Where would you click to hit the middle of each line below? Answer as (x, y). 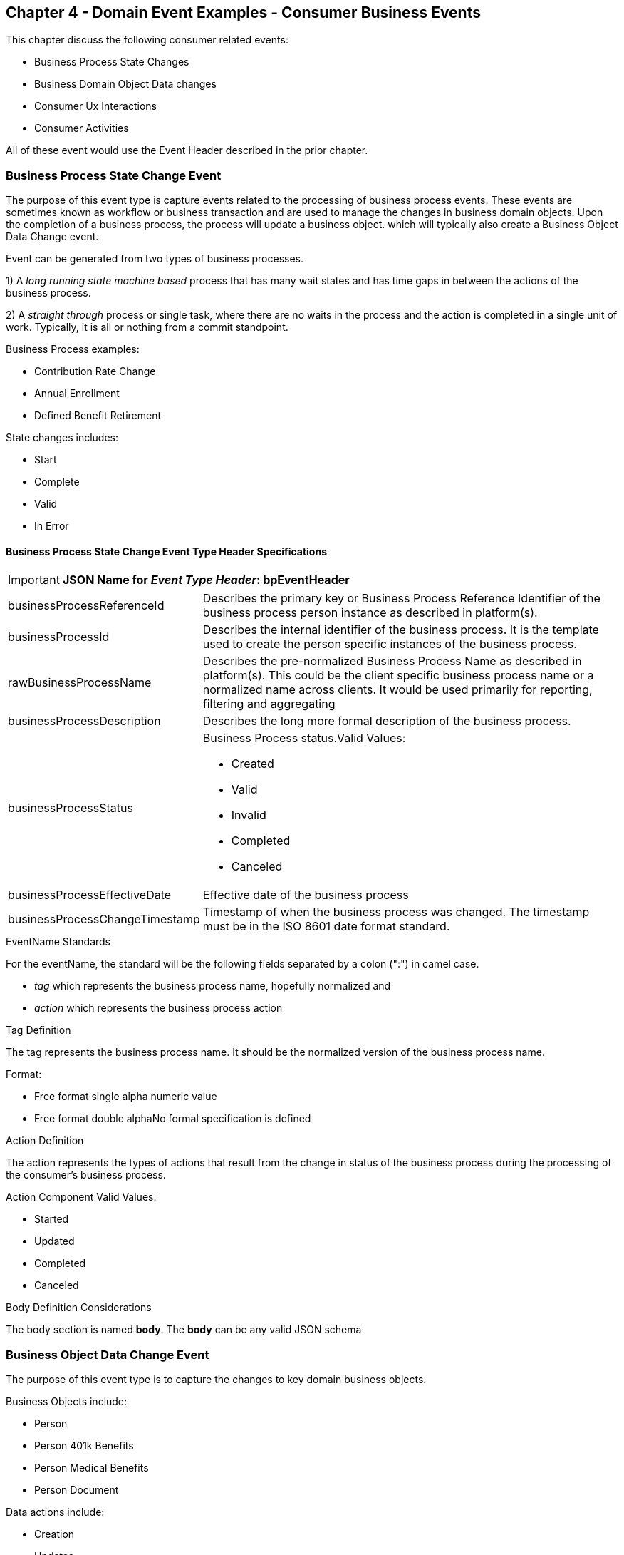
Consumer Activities (82, 128)
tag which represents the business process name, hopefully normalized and (213, 986)
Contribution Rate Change (95, 371)
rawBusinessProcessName (80, 683)
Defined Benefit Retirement (98, 416)
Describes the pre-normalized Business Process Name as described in (392, 661)
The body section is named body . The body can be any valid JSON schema (184, 1330)
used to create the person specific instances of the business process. (390, 644)
